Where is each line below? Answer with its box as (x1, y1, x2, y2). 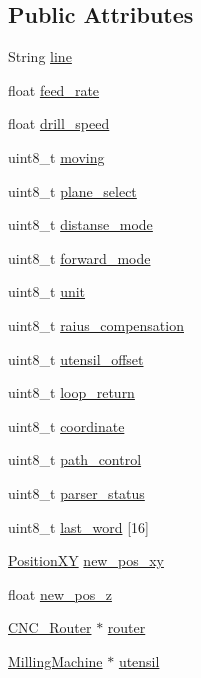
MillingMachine (8, 650, 103, 671)
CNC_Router (8, 617, 92, 638)
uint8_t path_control (8, 449, 142, 470)
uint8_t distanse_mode (8, 214, 153, 235)
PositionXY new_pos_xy (8, 550, 164, 571)
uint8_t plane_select (8, 180, 137, 201)
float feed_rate (8, 79, 100, 100)
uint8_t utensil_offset (8, 348, 144, 369)
